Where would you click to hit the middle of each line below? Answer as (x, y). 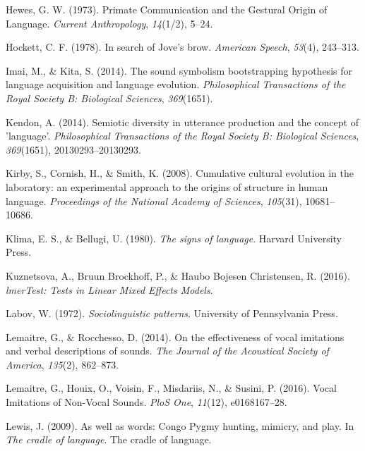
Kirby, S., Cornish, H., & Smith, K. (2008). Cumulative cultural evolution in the (180, 173)
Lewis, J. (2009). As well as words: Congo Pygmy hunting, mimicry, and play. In (180, 425)
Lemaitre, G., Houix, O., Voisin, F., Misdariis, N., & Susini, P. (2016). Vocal (171, 388)
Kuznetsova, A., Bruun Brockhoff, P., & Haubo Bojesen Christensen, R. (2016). (178, 275)
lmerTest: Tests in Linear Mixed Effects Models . (109, 289)
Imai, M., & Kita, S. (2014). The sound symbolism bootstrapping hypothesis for (179, 70)
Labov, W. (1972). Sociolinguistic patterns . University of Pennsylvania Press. (172, 313)
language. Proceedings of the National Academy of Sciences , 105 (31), (154, 200)
